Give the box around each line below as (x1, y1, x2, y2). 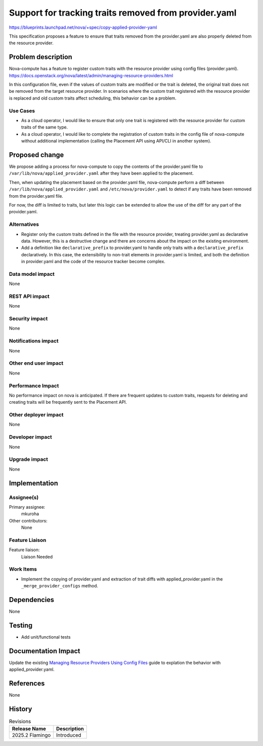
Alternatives (9, 221, 39, 228)
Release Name (12, 725, 46, 732)
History (9, 705, 33, 713)
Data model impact (9, 270, 55, 277)
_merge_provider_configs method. (21, 583, 98, 589)
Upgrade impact (9, 456, 48, 463)
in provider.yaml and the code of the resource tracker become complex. (21, 259, 166, 265)
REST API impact (9, 293, 50, 300)
